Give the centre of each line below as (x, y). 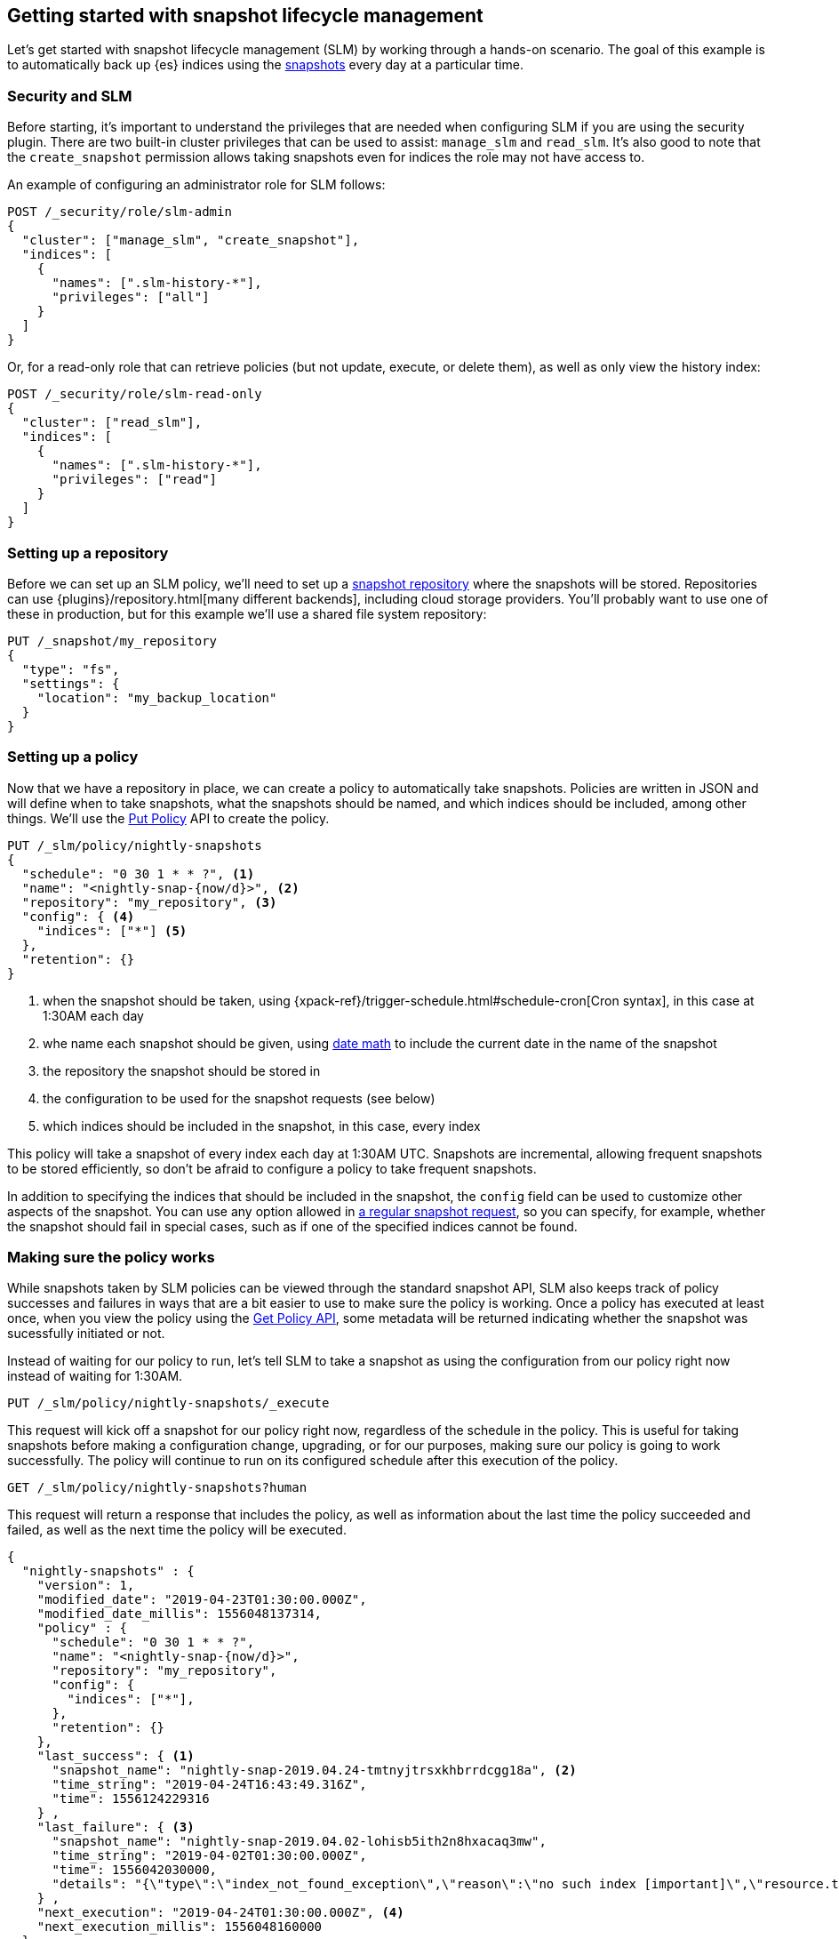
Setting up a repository (88, 553)
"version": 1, (86, 1586)
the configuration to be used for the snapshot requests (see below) (239, 1098)
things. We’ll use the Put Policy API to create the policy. (168, 818)
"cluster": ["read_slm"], (112, 423)
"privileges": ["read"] (135, 480)
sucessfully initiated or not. (86, 1334)
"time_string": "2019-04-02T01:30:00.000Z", (209, 1856)
